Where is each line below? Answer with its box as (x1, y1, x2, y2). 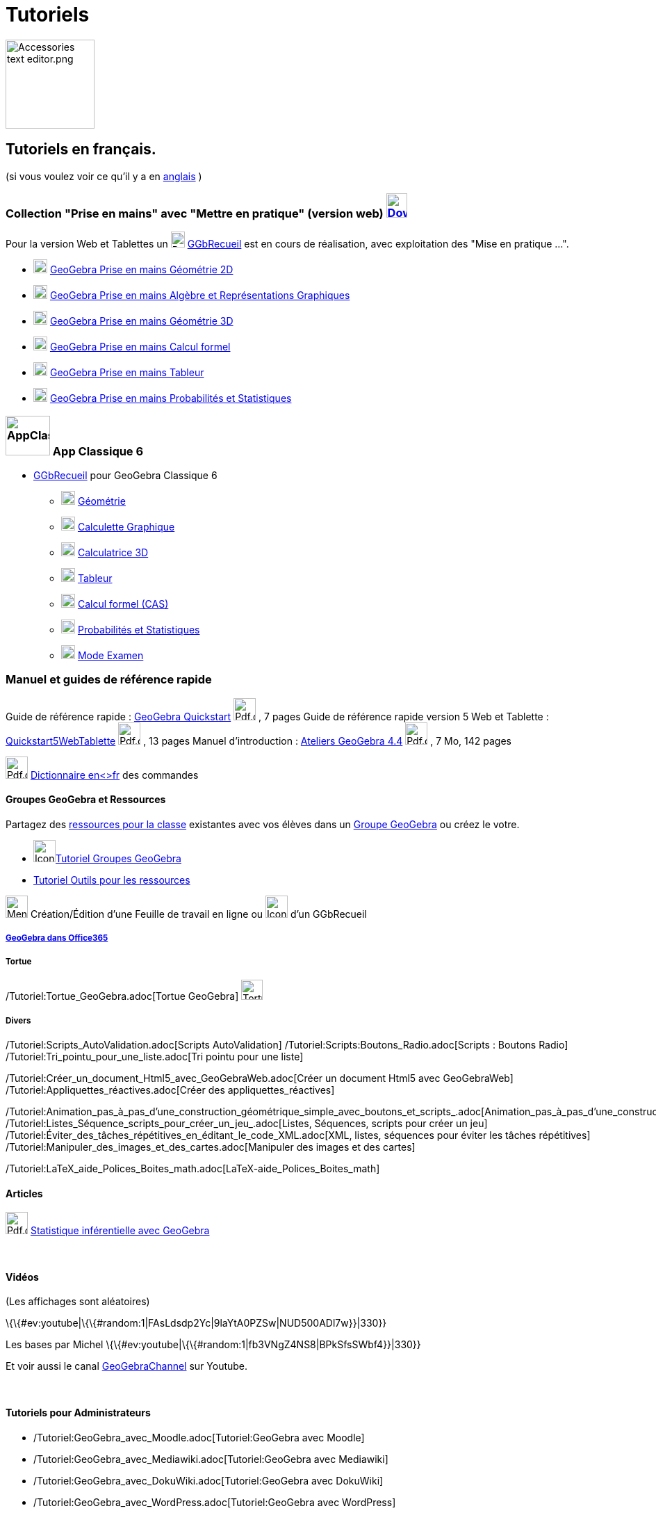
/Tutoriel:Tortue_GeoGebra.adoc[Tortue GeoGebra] (6, 990, 239, 1003)
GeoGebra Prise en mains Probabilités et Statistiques (49, 392, 292, 405)
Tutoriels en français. (6, 140, 156, 159)
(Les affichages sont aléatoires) (6, 1295, 150, 1308)
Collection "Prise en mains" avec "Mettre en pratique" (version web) (6, 206, 384, 220)
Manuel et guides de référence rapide (6, 672, 212, 687)
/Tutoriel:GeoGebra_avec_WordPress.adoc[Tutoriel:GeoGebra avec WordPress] (33, 1496, 396, 1508)
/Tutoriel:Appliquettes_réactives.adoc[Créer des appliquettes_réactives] (6, 1084, 335, 1097)
